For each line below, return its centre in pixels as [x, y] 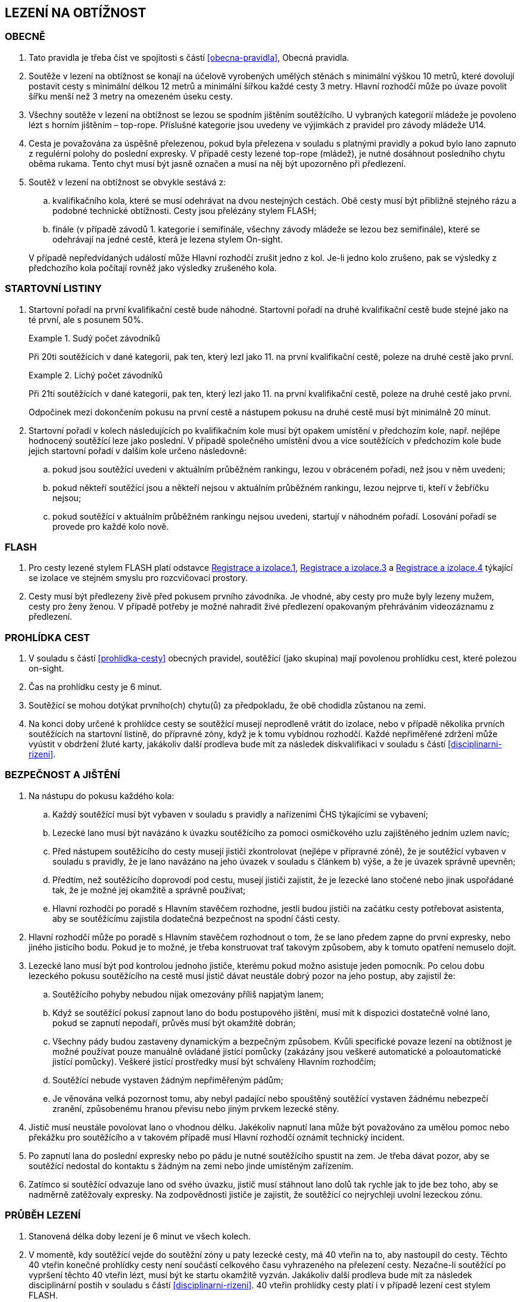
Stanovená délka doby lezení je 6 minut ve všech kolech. [140, 1236]
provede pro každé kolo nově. [111, 526]
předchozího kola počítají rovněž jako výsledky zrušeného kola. [153, 268]
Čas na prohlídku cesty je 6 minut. [96, 687]
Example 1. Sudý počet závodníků [94, 338]
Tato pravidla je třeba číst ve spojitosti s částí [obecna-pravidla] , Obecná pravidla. [189, 57]
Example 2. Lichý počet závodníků [96, 375]
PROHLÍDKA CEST [48, 637]
